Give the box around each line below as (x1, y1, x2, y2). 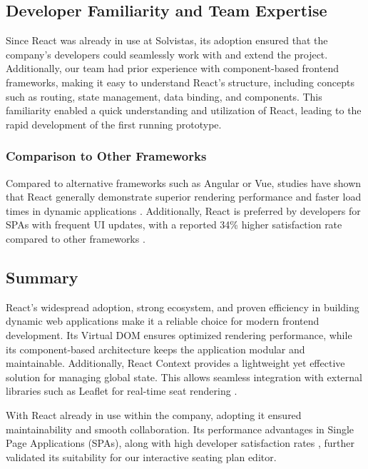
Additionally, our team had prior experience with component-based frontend (6, 61, 339, 76)
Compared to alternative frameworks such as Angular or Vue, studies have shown (6, 175, 362, 190)
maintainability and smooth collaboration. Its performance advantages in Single (6, 421, 354, 436)
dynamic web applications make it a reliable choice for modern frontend (6, 313, 320, 328)
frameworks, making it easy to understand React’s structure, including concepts (6, 74, 354, 89)
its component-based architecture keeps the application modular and (6, 341, 305, 356)
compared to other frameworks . (6, 231, 145, 246)
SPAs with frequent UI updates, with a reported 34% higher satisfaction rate (6, 217, 342, 232)
